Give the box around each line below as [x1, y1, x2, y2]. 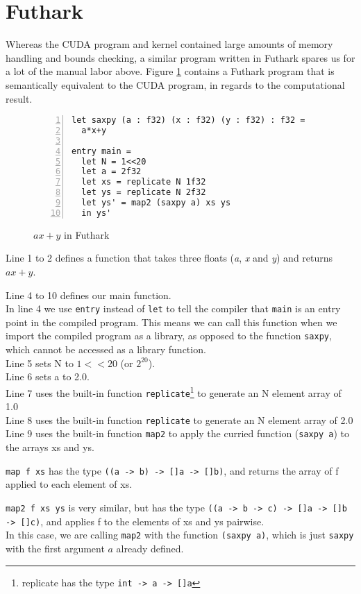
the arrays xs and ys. [6, 440, 94, 455]
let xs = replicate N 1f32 [81, 177, 206, 187]
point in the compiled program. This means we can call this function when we [6, 314, 337, 329]
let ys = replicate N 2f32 [81, 187, 206, 198]
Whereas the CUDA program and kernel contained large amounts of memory [6, 37, 333, 51]
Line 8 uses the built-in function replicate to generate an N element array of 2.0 [6, 412, 353, 427]
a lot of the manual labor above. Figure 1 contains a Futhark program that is [6, 64, 335, 78]
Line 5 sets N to [6, 355, 74, 370]
